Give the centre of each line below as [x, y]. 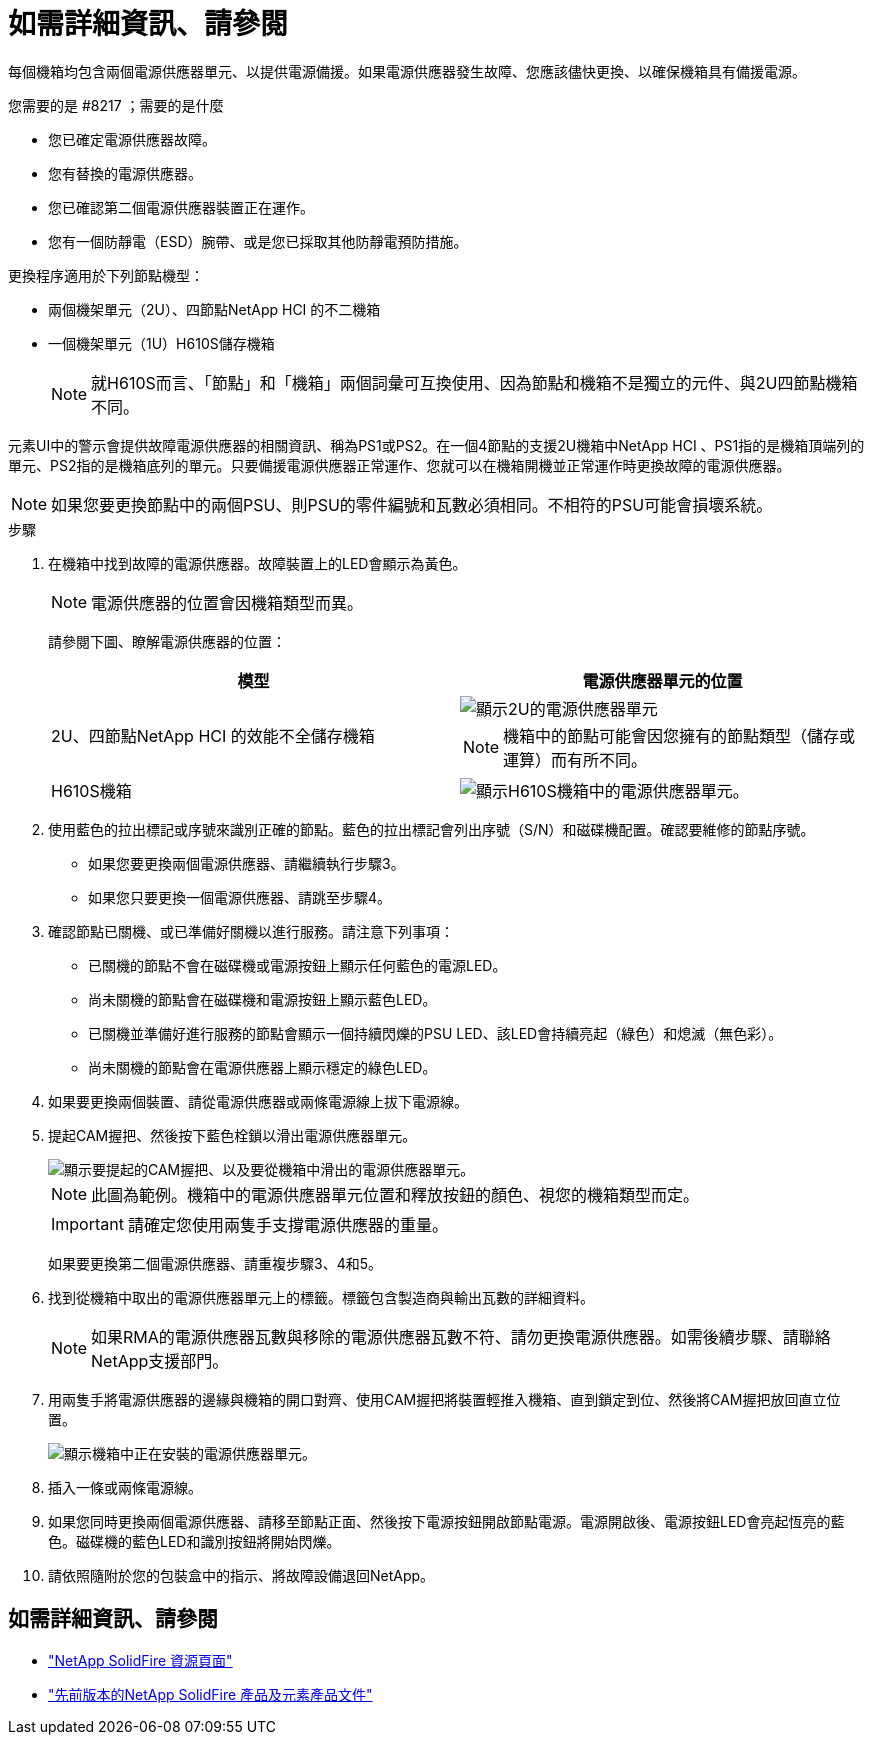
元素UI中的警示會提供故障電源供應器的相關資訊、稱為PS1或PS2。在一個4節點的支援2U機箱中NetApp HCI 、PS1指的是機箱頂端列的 [436, 445]
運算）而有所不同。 [575, 759]
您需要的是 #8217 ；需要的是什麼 [116, 105]
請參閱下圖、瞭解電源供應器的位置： [167, 641]
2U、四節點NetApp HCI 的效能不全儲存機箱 [213, 735]
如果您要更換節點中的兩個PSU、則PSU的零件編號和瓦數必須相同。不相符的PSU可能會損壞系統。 [412, 504]
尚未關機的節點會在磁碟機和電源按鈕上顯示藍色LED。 [262, 999]
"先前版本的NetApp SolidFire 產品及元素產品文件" [210, 1694]
